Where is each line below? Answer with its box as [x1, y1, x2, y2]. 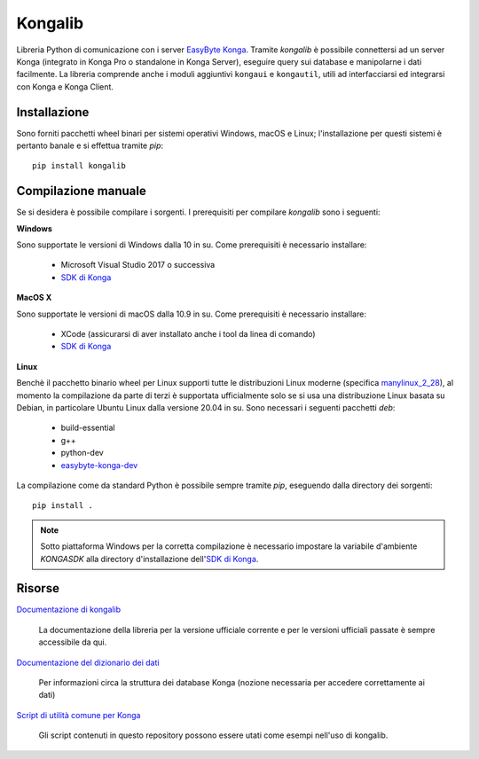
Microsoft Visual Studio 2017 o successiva [60, 260, 216, 270]
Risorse [16, 581, 59, 596]
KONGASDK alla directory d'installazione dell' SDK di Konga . [40, 553, 259, 564]
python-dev [60, 448, 104, 458]
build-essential [60, 422, 115, 434]
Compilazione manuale [16, 184, 146, 199]
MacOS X [16, 293, 52, 303]
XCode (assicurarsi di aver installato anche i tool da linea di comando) [60, 329, 316, 340]
